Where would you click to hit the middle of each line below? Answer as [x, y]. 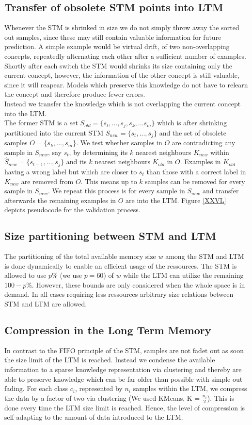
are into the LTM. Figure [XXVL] [176, 200]
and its [76, 161]
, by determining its [98, 152]
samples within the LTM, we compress [190, 388]
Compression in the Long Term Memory [108, 330]
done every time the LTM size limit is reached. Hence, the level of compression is [125, 407]
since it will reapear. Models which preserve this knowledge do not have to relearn [126, 84]
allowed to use [25, 275]
